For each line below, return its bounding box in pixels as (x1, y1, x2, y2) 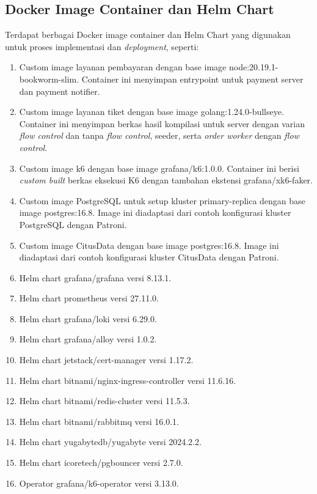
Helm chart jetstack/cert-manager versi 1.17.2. (19, 353, 194, 366)
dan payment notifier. (19, 84, 100, 97)
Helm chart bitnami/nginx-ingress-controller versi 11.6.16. (19, 374, 236, 386)
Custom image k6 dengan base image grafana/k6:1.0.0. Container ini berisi (19, 161, 299, 174)
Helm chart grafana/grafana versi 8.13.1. (19, 271, 172, 284)
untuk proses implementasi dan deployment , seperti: (5, 40, 199, 53)
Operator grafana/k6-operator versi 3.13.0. (19, 476, 179, 489)
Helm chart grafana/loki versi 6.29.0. (19, 312, 157, 325)
